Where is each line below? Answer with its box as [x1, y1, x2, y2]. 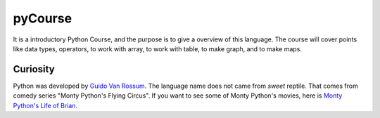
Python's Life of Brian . [13, 101, 77, 110]
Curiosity [13, 63, 56, 75]
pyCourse [13, 11, 72, 26]
